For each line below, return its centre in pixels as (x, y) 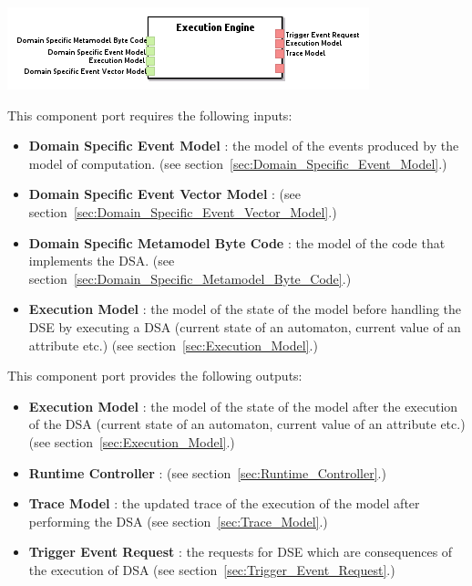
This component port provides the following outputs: (155, 376)
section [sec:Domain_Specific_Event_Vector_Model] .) (183, 211)
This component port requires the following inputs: (150, 115)
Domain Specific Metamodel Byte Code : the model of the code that (237, 242)
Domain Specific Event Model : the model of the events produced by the (244, 146)
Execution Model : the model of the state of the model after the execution (243, 406)
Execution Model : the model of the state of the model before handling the (245, 309)
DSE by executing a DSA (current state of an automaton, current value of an (245, 326)
